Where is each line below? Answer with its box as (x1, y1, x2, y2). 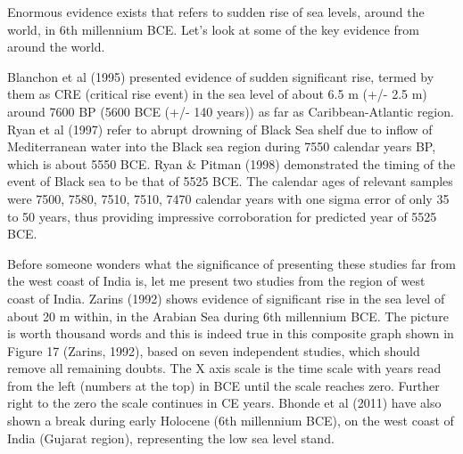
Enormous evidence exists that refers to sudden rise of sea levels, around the (7, 3, 425, 20)
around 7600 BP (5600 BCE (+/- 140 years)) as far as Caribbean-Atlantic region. (7, 101, 454, 120)
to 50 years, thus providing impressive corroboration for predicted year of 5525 (7, 207, 437, 225)
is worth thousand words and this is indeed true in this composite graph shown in (7, 324, 454, 343)
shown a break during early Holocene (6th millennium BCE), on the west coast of (7, 411, 454, 430)
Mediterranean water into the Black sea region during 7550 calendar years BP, (7, 137, 436, 156)
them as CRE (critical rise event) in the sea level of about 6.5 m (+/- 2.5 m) (7, 85, 427, 103)
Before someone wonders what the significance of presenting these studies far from (7, 254, 456, 272)
